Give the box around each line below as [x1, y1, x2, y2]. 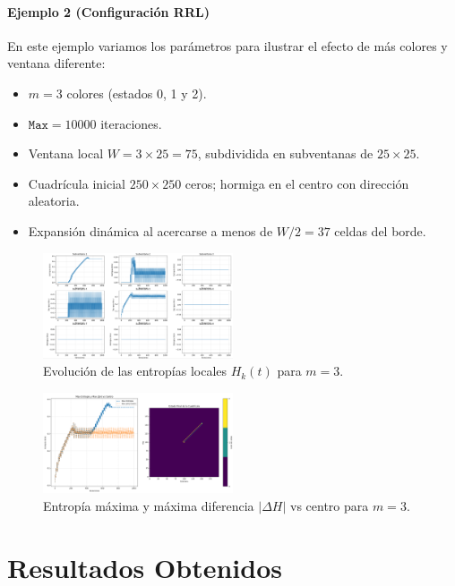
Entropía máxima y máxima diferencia [43, 496, 254, 514]
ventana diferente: [7, 54, 106, 72]
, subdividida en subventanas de [197, 144, 373, 163]
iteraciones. [100, 114, 162, 132]
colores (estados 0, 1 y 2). [66, 83, 207, 102]
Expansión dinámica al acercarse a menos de [28, 221, 273, 240]
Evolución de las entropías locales [43, 361, 227, 380]
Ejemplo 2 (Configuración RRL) [7, 2, 210, 21]
